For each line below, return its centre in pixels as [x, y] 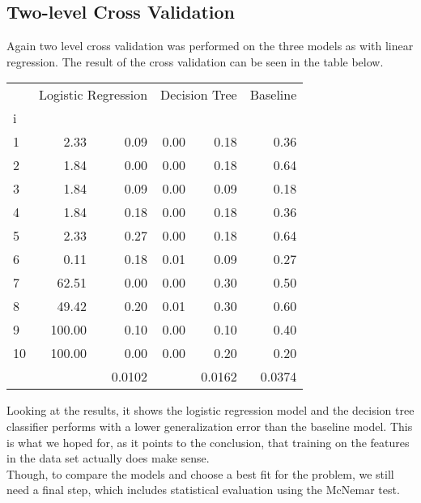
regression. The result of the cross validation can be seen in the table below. [195, 61]
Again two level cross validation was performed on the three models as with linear [210, 46]
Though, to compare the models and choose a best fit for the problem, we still [200, 473]
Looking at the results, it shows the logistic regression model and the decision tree [210, 410]
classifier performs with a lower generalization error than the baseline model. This [210, 426]
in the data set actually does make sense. [108, 458]
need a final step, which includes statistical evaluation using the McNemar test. [203, 490]
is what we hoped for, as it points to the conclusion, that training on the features [208, 442]
